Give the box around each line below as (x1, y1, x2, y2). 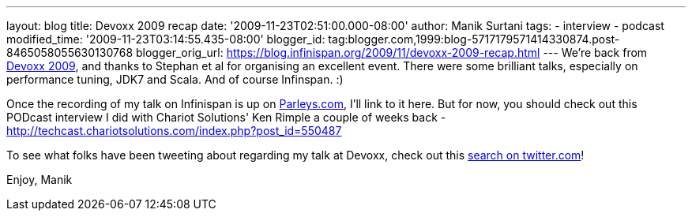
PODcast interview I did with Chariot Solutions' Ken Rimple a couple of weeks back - (6, 110, 446, 124)
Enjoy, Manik (6, 173, 73, 186)
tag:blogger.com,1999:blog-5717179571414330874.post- (328, 32, 620, 46)
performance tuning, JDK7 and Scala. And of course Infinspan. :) (6, 73, 344, 86)
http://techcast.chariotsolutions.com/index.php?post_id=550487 (6, 124, 342, 137)
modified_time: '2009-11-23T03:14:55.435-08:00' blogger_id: (6, 32, 325, 46)
